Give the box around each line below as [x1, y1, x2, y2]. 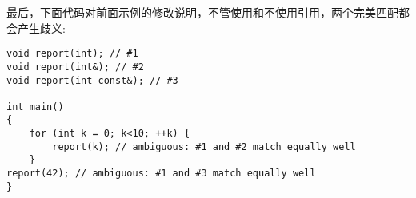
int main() [6, 101, 64, 113]
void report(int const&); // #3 [6, 74, 178, 86]
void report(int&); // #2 [6, 61, 144, 73]
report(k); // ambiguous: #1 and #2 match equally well [52, 141, 356, 152]
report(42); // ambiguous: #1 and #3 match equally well [6, 168, 316, 180]
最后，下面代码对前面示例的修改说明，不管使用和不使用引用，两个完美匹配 [6, 4, 398, 20]
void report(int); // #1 [6, 48, 138, 60]
